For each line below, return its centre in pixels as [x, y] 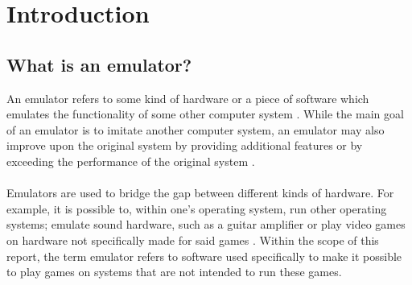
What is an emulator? [99, 64]
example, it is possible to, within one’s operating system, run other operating [197, 208]
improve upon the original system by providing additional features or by [185, 145]
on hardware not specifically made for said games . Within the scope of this [193, 240]
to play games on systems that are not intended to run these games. [174, 272]
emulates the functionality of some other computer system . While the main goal [205, 114]
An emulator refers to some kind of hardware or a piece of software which [188, 98]
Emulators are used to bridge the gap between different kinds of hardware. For [200, 193]
